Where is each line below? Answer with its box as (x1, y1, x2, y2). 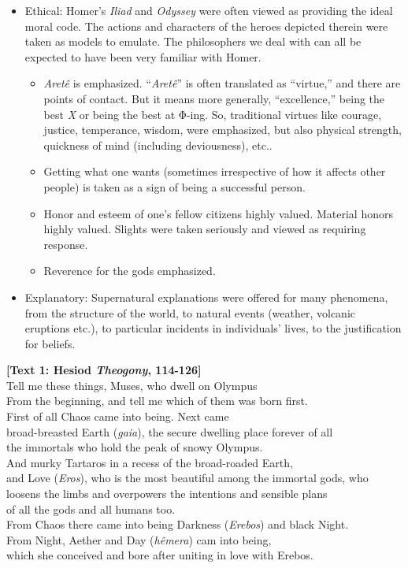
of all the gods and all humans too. (6, 500, 176, 517)
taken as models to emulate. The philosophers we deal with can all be (24, 33, 362, 50)
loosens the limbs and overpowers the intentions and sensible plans (6, 485, 328, 502)
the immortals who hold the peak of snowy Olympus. (6, 439, 263, 455)
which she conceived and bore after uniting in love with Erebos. (6, 547, 313, 563)
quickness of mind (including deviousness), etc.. (43, 136, 273, 153)
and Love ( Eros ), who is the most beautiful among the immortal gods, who (6, 470, 369, 486)
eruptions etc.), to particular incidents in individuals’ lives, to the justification (24, 320, 402, 336)
